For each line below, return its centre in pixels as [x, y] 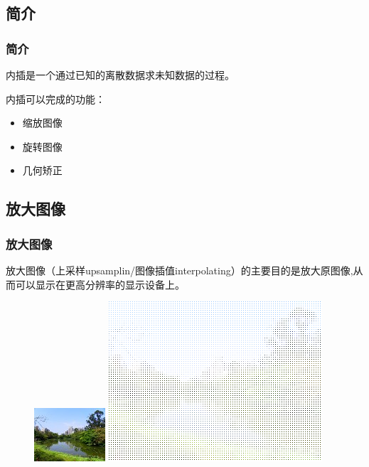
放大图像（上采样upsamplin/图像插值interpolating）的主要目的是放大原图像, [180, 270]
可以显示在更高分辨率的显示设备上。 [100, 284]
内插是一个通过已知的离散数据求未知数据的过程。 [120, 75]
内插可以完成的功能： [55, 98]
